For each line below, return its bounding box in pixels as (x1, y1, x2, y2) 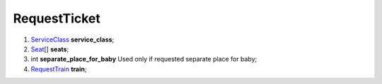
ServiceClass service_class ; (30, 35, 115, 44)
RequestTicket (13, 11, 100, 26)
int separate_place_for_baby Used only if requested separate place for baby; (30, 55, 257, 64)
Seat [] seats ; (30, 44, 69, 53)
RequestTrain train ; (30, 64, 87, 73)
